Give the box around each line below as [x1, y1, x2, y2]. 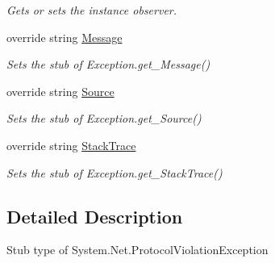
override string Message [6, 28, 123, 45]
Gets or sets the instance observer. [6, 2, 177, 18]
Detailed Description [6, 203, 183, 228]
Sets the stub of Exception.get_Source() [6, 110, 202, 127]
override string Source [6, 82, 115, 99]
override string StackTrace [6, 136, 136, 153]
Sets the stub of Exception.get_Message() [6, 56, 210, 73]
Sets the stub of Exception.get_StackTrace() [6, 164, 223, 181]
